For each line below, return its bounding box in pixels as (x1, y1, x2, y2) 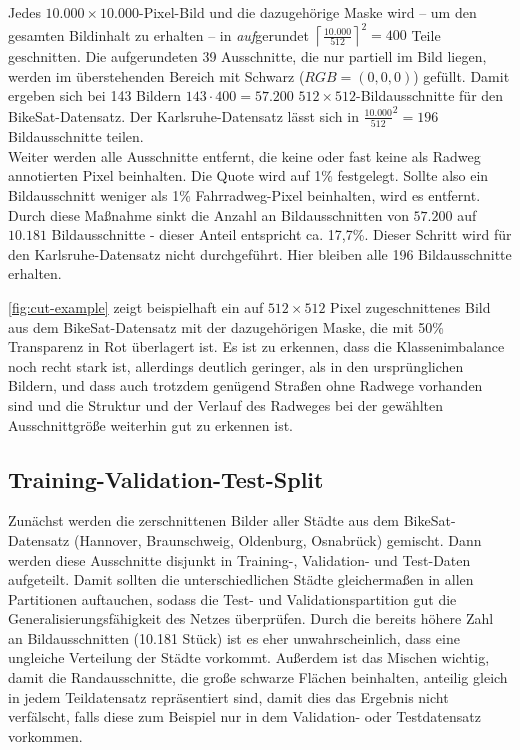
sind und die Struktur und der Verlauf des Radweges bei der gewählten (8, 394, 444, 415)
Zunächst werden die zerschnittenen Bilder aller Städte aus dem (8, 510, 400, 531)
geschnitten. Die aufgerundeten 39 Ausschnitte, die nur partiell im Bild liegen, (8, 46, 487, 67)
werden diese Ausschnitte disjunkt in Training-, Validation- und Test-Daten (8, 549, 471, 570)
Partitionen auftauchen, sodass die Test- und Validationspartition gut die (8, 588, 457, 609)
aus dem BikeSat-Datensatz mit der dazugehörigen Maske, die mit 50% (8, 316, 444, 337)
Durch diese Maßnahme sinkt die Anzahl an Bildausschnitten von (8, 204, 409, 225)
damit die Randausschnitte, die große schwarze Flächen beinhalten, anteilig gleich (8, 667, 508, 688)
